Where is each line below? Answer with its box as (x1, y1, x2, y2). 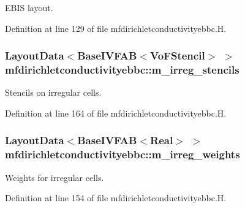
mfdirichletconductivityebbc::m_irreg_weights (5, 147, 240, 162)
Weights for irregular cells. (5, 171, 104, 183)
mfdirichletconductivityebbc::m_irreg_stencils (5, 62, 239, 77)
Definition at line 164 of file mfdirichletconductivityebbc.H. (5, 106, 227, 119)
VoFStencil (150, 48, 205, 63)
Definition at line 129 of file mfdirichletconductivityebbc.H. (5, 21, 227, 34)
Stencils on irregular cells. (5, 86, 102, 99)
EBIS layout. (5, 1, 53, 13)
